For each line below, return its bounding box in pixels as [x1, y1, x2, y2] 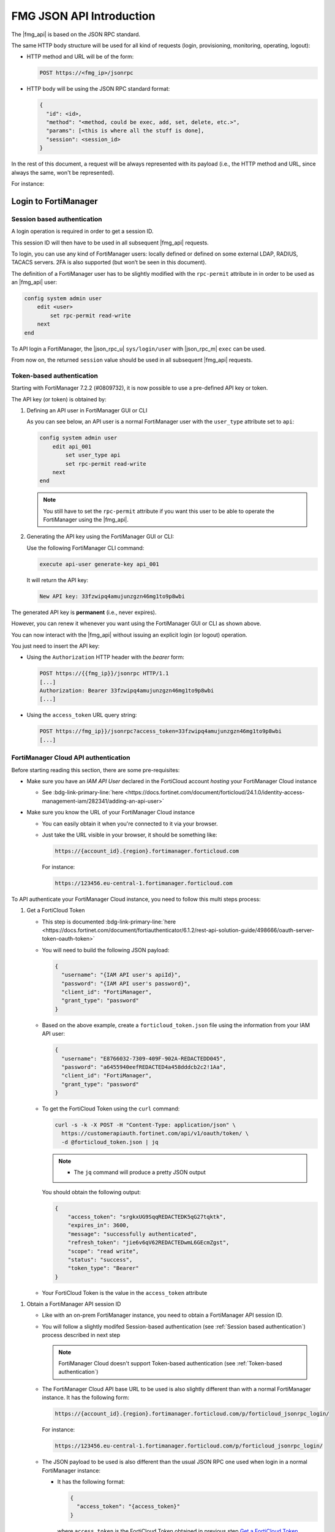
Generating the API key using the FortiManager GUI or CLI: [26, 533, 175, 540]
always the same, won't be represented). [11, 169, 115, 176]
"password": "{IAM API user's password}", [61, 980, 191, 987]
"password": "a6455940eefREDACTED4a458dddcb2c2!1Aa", [61, 1063, 227, 1071]
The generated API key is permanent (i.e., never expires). [11, 609, 157, 616]
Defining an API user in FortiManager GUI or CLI [26, 406, 148, 414]
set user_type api [65, 452, 121, 459]
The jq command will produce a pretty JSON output [73, 1169, 206, 1176]
